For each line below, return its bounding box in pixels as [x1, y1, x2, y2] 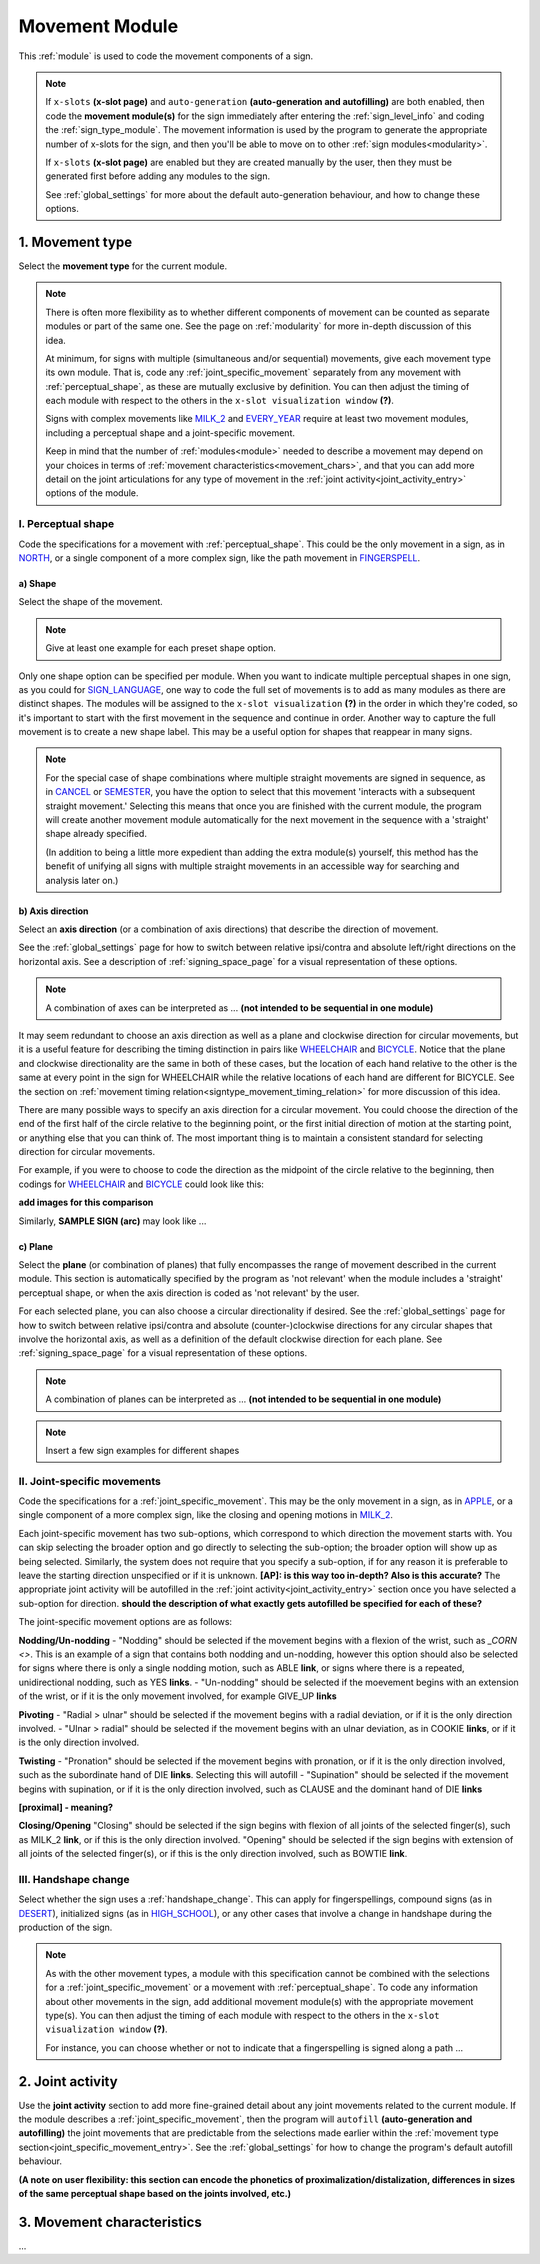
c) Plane [18, 1240, 54, 1252]
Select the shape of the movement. [18, 596, 164, 608]
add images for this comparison [18, 1196, 154, 1209]
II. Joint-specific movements [18, 1474, 162, 1488]
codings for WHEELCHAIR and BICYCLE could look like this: [18, 1178, 265, 1190]
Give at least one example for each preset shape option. [45, 642, 277, 654]
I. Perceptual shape [18, 517, 115, 531]
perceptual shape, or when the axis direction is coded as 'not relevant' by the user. [18, 1286, 360, 1299]
